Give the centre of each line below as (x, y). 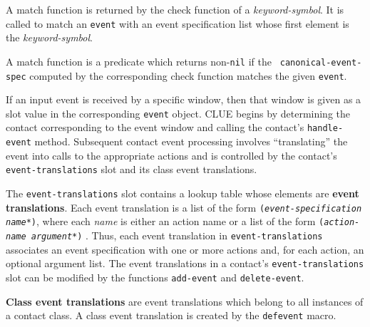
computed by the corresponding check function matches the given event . (188, 75)
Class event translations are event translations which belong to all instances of (185, 301)
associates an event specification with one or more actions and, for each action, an (185, 249)
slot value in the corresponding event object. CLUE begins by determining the (178, 113)
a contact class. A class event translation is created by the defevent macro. (171, 315)
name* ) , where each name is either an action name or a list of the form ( (165, 221)
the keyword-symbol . (49, 37)
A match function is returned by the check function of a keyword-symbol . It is (175, 9)
